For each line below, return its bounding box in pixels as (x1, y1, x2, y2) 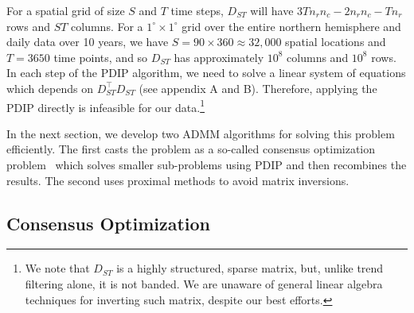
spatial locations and (285, 33, 386, 50)
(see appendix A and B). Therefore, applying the (139, 79, 377, 96)
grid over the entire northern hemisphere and (182, 17, 401, 34)
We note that (25, 260, 90, 276)
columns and (287, 48, 349, 65)
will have (250, 2, 294, 18)
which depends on (6, 79, 93, 96)
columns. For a (71, 17, 143, 34)
